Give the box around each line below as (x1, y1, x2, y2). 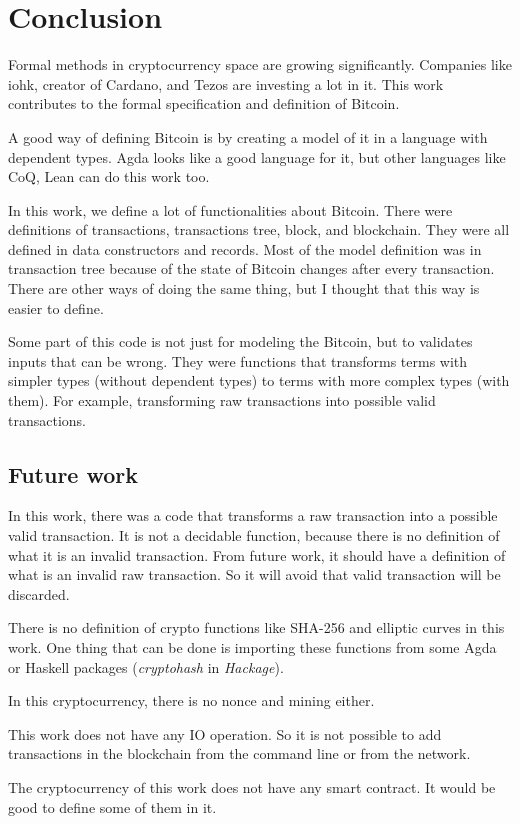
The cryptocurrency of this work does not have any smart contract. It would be (8, 776, 496, 797)
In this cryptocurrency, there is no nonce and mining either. (8, 690, 375, 711)
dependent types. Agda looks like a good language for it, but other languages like (8, 146, 506, 167)
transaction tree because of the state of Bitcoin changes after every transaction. (8, 258, 495, 279)
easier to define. (8, 297, 104, 318)
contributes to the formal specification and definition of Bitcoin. (8, 93, 400, 114)
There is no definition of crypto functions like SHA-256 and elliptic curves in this (8, 617, 505, 638)
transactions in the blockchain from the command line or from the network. (8, 743, 471, 764)
